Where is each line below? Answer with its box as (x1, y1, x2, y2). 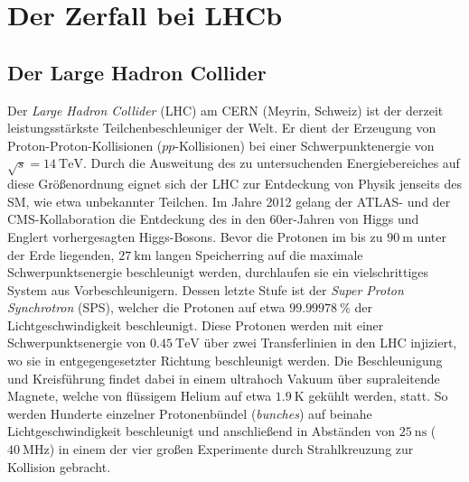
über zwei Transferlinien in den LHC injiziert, (203, 333, 457, 352)
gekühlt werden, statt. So (308, 386, 448, 405)
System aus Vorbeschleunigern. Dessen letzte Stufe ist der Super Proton (7, 280, 404, 299)
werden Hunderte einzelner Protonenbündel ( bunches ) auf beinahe (7, 403, 372, 422)
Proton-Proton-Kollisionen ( (7, 135, 163, 154)
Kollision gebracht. (7, 457, 111, 476)
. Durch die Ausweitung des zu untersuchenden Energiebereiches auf (82, 153, 460, 172)
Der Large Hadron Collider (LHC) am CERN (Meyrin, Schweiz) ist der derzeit (7, 100, 444, 119)
